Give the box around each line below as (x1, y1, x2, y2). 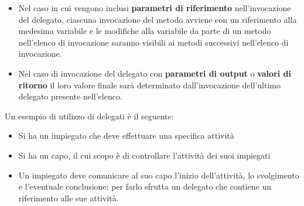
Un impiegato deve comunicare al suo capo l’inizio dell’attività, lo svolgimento (18, 169, 299, 181)
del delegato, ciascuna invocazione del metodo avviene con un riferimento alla (18, 13, 297, 25)
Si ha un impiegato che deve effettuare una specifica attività (18, 129, 234, 142)
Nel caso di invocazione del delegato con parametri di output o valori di (18, 67, 291, 79)
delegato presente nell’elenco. (18, 90, 122, 102)
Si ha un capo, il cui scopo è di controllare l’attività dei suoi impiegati (18, 149, 271, 161)
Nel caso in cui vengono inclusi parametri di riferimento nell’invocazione (18, 2, 291, 13)
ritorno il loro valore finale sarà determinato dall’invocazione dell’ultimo (18, 78, 281, 91)
